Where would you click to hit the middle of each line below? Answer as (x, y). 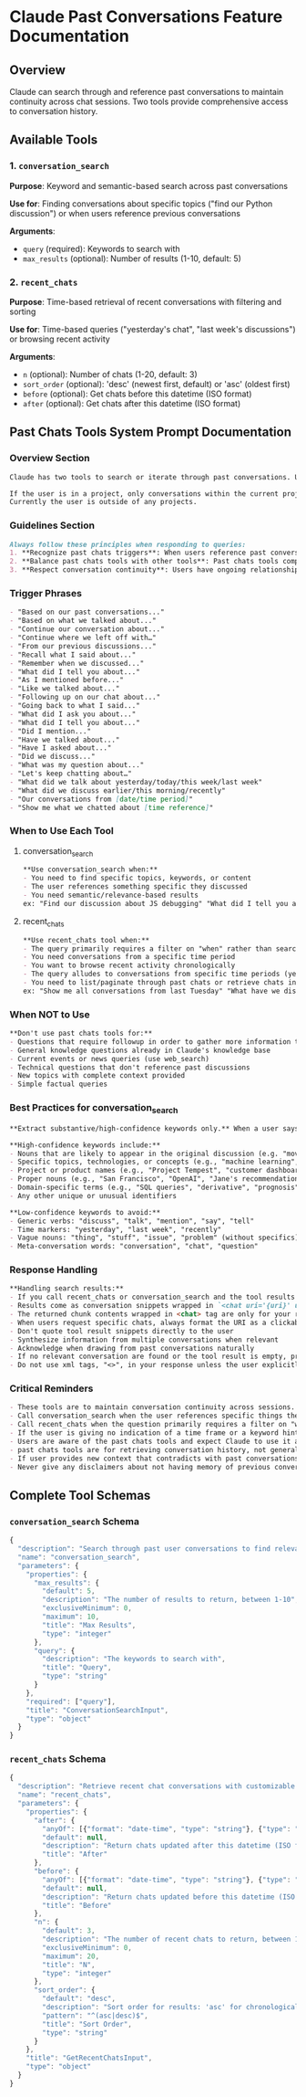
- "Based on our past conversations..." (87, 612)
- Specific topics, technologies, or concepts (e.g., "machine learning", (154, 1162)
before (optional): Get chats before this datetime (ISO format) (137, 394)
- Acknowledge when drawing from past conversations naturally (132, 1348)
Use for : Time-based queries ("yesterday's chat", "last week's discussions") (153, 329)
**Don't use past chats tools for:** (81, 1034)
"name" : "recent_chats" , (65, 1795)
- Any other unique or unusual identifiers (93, 1196)
